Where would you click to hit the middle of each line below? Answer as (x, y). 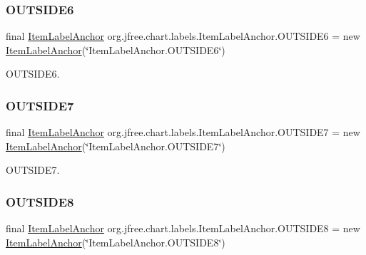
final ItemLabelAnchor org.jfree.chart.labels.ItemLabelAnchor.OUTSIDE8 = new (183, 228)
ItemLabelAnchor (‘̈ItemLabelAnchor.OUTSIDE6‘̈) (116, 50)
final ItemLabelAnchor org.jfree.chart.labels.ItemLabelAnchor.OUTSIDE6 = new (183, 36)
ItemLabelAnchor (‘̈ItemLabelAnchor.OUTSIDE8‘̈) (116, 242)
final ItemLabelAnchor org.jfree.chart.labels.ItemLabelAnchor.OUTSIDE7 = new (183, 132)
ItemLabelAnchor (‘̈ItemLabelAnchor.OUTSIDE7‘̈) (116, 146)
